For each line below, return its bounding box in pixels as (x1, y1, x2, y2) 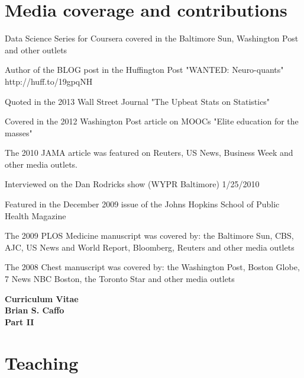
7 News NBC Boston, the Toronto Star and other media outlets (5, 273, 235, 285)
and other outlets (5, 43, 67, 56)
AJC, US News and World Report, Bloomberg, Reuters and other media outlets (5, 241, 295, 253)
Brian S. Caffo (5, 304, 64, 316)
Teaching (5, 350, 79, 374)
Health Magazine (5, 209, 66, 222)
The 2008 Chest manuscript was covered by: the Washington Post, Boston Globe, (5, 261, 300, 273)
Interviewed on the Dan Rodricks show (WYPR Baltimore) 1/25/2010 (5, 178, 260, 190)
